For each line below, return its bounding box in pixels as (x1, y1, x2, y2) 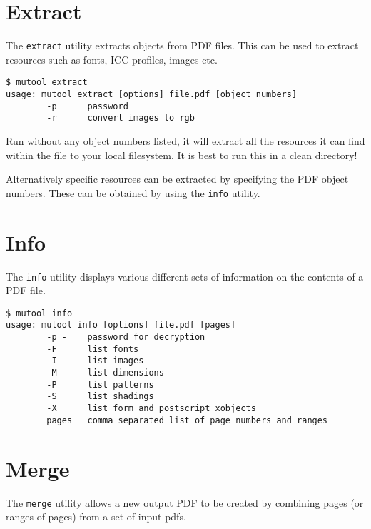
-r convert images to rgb (46, 113, 195, 124)
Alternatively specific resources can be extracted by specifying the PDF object (6, 171, 349, 186)
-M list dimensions (46, 368, 164, 378)
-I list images (46, 356, 144, 366)
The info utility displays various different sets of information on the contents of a (6, 268, 364, 283)
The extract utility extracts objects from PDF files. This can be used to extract (6, 38, 359, 53)
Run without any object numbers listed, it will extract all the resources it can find (6, 133, 365, 148)
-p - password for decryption (46, 332, 205, 343)
